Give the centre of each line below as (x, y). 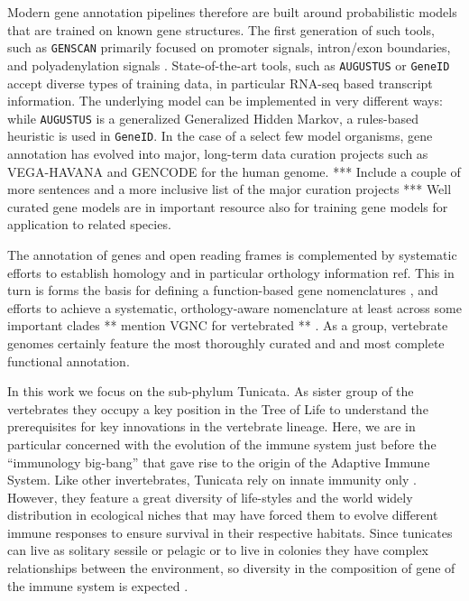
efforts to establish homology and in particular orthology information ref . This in (231, 272)
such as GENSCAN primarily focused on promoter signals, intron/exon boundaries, (229, 47)
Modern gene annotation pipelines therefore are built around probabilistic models (232, 12)
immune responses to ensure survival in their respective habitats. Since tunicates (230, 532)
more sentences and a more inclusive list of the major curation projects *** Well (230, 189)
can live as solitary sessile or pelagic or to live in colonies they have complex (218, 550)
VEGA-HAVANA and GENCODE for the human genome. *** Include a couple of (234, 171)
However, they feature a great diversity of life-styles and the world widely (210, 497)
